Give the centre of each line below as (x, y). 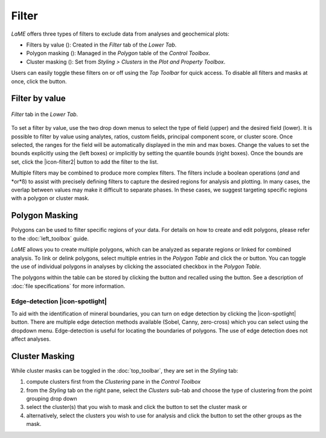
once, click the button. (39, 81)
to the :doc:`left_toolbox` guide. (50, 238)
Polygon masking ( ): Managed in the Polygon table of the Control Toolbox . (118, 53)
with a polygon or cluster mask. (50, 198)
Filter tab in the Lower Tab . (45, 114)
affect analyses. (31, 339)
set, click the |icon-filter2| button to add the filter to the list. (85, 162)
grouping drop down (52, 399)
